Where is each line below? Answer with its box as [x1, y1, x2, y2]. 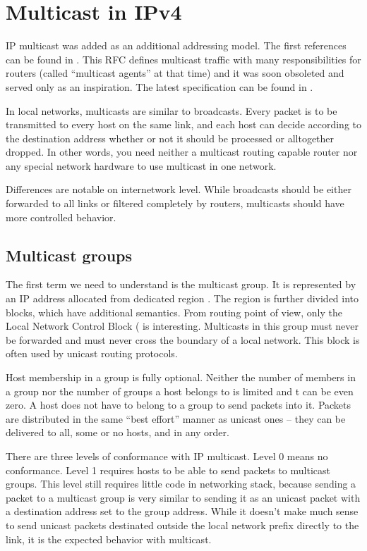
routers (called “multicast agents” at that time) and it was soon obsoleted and [6, 66, 344, 80]
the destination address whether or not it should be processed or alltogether [6, 130, 335, 145]
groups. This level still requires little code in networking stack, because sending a [6, 476, 356, 491]
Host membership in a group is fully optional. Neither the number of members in [6, 370, 356, 385]
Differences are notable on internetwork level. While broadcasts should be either [6, 182, 351, 197]
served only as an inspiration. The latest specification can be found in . [6, 79, 313, 94]
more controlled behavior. [6, 209, 116, 224]
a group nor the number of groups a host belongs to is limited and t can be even [6, 383, 354, 398]
